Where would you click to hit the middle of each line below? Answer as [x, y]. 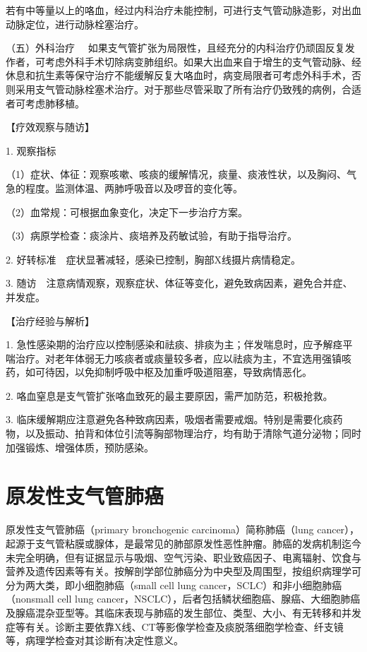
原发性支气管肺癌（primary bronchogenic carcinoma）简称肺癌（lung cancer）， [183, 529]
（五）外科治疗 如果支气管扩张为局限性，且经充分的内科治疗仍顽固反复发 [180, 48]
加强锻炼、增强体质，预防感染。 [80, 447]
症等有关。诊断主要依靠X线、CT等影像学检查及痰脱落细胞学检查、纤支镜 [175, 626]
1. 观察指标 [31, 150]
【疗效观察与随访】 [50, 127]
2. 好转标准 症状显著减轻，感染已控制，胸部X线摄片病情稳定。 [154, 259]
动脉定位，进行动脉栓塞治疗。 [75, 24]
